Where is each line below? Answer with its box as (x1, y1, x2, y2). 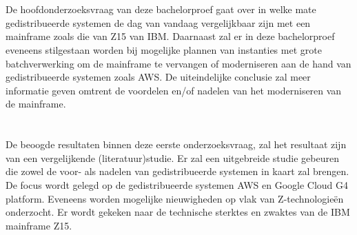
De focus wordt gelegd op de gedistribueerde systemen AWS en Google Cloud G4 (6, 177, 349, 192)
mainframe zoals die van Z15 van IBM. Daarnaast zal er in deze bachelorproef (6, 29, 335, 43)
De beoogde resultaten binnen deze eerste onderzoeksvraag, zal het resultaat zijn (6, 137, 347, 152)
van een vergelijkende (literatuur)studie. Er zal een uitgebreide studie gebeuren (6, 150, 339, 165)
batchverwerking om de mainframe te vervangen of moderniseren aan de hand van (6, 56, 351, 70)
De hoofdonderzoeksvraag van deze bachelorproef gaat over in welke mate (6, 2, 316, 17)
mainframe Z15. (6, 218, 72, 232)
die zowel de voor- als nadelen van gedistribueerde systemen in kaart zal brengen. (6, 164, 349, 178)
